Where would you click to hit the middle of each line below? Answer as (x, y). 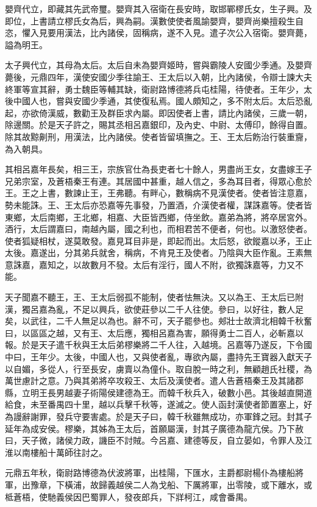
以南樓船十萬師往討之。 (60, 452)
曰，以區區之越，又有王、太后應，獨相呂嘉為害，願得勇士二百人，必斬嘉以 (154, 332)
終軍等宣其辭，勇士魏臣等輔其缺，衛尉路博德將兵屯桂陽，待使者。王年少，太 (158, 89)
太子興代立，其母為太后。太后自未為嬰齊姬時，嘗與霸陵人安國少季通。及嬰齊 (158, 65)
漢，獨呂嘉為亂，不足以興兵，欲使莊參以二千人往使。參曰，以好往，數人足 (154, 309)
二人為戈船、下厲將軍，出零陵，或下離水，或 (222, 484)
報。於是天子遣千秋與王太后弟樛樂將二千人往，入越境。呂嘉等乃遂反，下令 (154, 345)
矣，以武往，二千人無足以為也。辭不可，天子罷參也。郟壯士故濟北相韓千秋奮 (158, 321)
